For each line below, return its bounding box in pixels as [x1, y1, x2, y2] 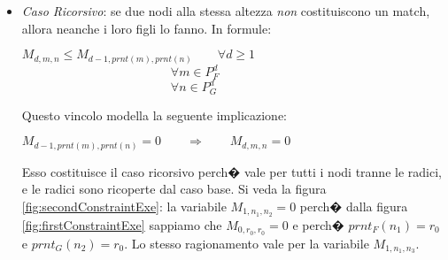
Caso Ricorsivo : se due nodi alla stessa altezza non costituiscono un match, [21, 2, 430, 19]
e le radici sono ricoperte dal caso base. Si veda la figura [21, 180, 327, 198]
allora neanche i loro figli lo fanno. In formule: [21, 19, 272, 37]
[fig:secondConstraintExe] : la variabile [21, 196, 227, 215]
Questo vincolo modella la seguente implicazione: [21, 105, 287, 124]
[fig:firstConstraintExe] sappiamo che [21, 215, 222, 233]
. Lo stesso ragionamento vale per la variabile [124, 233, 369, 252]
